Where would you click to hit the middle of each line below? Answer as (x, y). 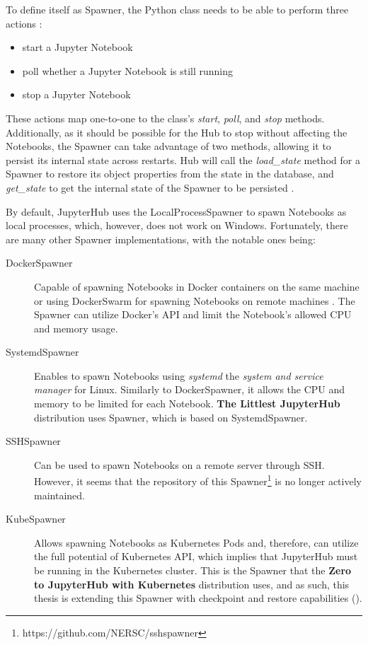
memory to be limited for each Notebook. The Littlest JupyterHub (187, 403)
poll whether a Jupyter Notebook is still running (128, 70)
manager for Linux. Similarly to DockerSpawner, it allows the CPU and (190, 389)
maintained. (59, 495)
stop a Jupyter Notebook (76, 94)
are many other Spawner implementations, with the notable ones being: (161, 239)
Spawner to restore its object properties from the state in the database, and (170, 174)
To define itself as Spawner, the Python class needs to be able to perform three (177, 9)
